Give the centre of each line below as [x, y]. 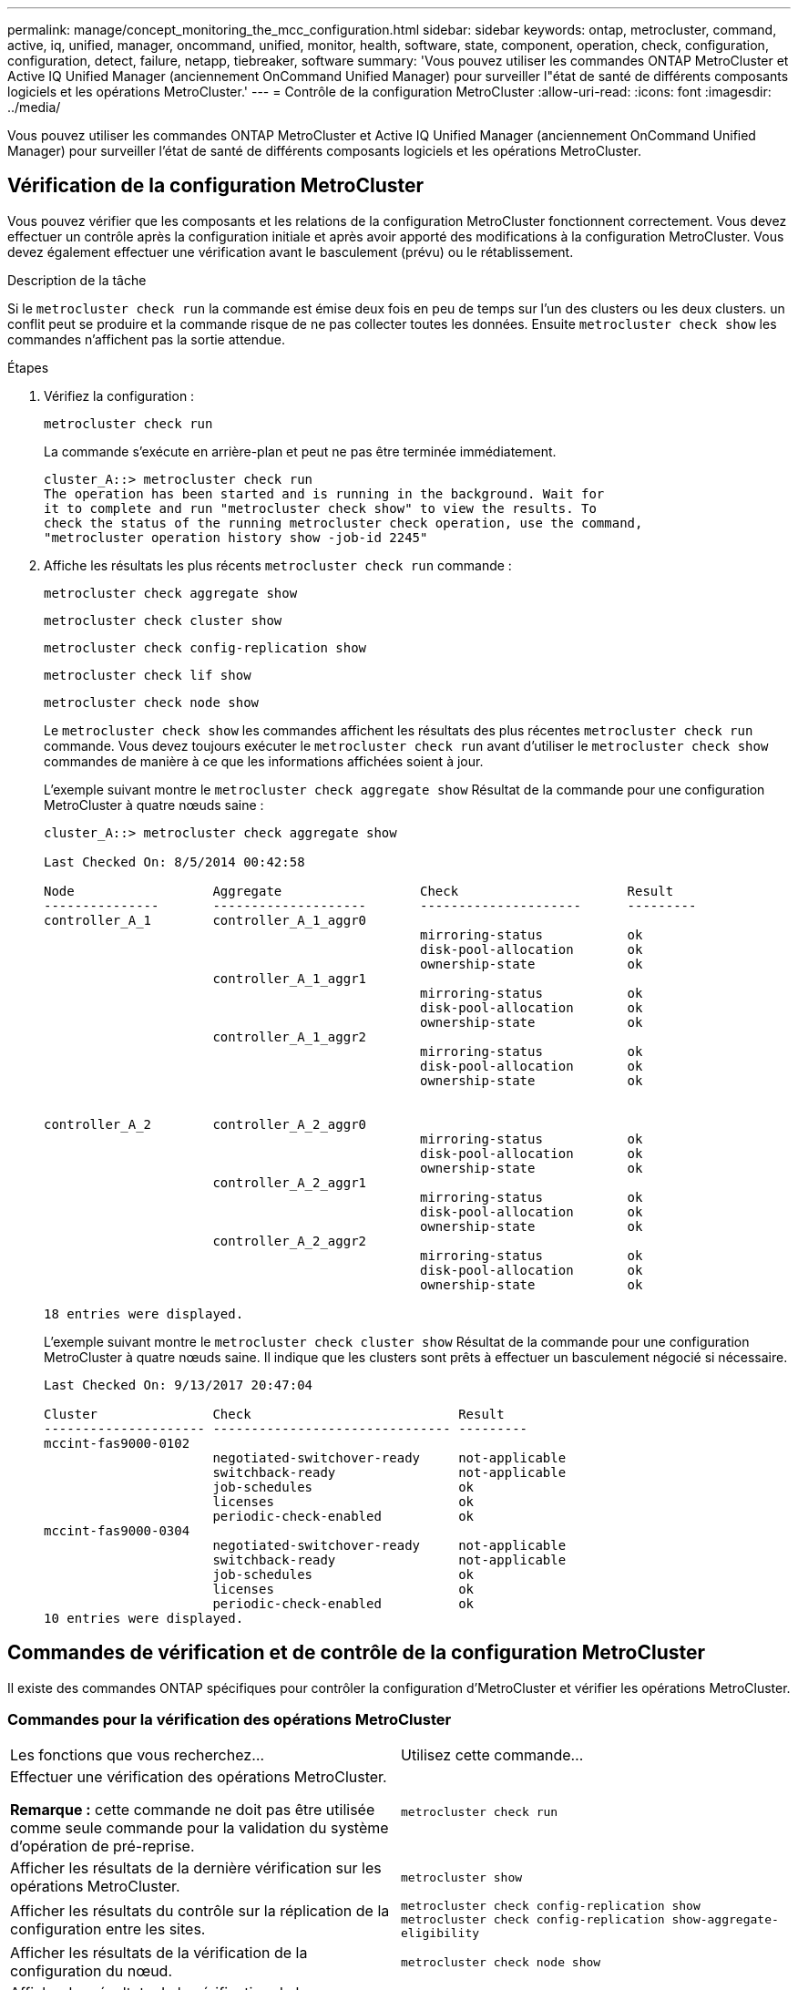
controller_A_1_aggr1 [290, 978]
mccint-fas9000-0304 [117, 1530]
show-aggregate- [725, 1920]
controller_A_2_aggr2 [290, 1241]
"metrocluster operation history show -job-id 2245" [236, 537]
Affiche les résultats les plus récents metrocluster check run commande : [278, 565]
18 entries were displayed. [144, 1313]
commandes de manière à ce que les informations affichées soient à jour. [264, 761]
